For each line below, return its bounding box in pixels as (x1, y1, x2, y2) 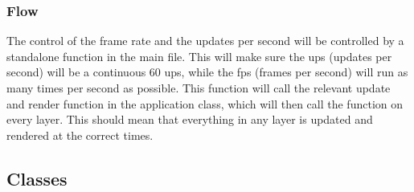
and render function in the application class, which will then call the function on (6, 95, 404, 112)
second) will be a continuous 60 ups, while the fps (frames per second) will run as (6, 63, 408, 80)
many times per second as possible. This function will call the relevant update (6, 80, 391, 96)
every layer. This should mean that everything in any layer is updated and (6, 111, 373, 128)
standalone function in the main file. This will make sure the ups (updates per (6, 47, 392, 64)
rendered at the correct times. (6, 126, 154, 143)
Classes (6, 165, 68, 190)
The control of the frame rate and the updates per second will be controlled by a (6, 32, 404, 49)
